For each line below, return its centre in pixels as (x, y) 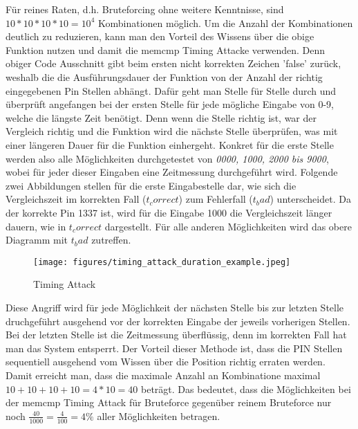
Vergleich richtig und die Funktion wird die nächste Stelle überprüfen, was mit (172, 131)
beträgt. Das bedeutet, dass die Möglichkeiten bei (246, 389)
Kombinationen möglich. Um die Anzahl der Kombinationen (225, 22)
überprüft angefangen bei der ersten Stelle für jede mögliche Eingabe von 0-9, (170, 104)
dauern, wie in (36, 226)
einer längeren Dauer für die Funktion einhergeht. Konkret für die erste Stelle (170, 144)
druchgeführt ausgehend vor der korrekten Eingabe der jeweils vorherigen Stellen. (178, 321)
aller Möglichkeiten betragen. (159, 416)
